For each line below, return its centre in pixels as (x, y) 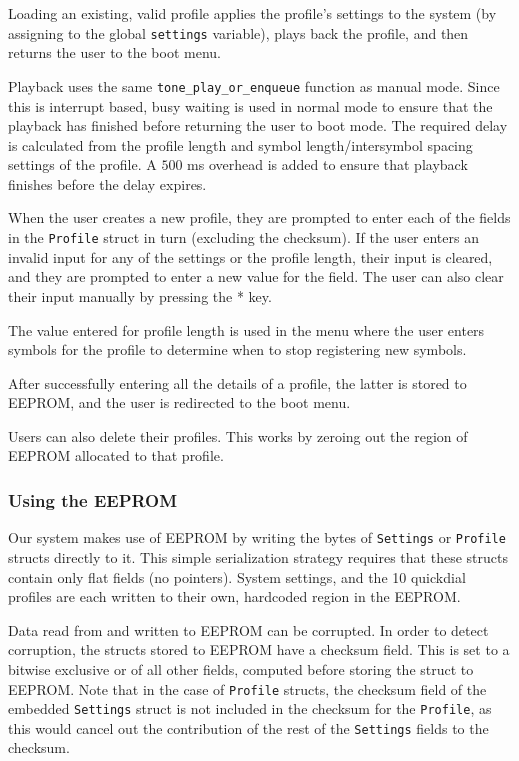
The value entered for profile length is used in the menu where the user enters (246, 329)
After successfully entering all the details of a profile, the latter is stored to (237, 382)
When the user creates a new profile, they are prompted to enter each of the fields (259, 217)
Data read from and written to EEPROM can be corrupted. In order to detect (248, 629)
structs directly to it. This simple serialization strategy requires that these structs (258, 556)
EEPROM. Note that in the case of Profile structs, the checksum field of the (247, 688)
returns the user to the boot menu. (114, 52)
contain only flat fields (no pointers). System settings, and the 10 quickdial (237, 576)
